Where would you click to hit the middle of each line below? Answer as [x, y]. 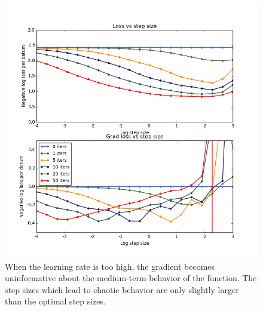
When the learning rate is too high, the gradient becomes [110, 266]
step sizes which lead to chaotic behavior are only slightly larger [122, 289]
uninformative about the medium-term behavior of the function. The [131, 278]
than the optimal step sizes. [55, 301]
